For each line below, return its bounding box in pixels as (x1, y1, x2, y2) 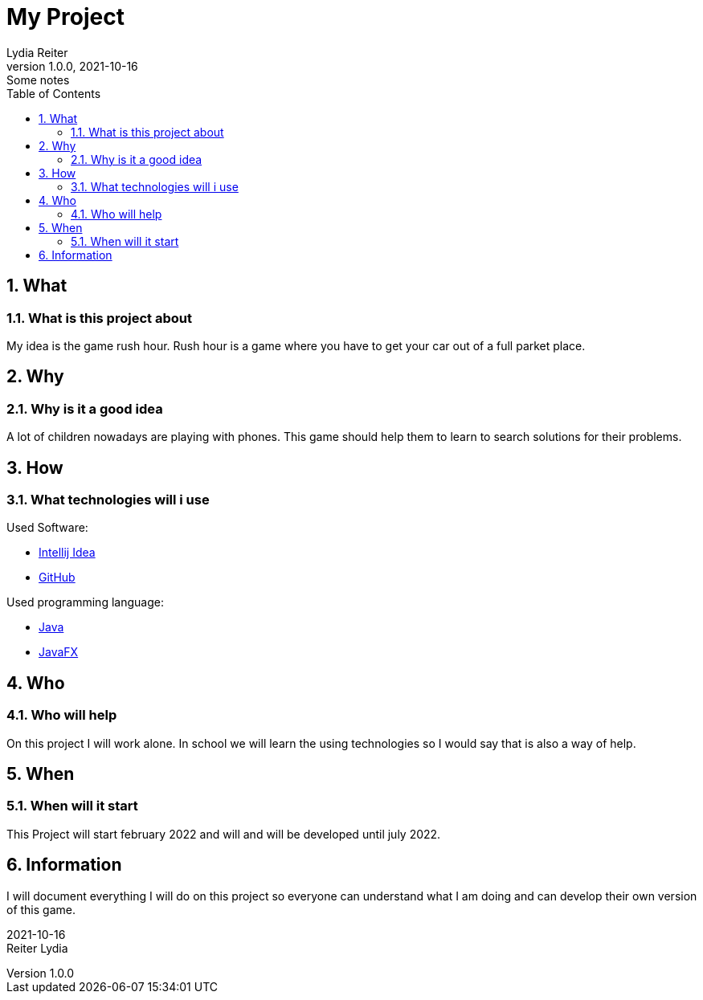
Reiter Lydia (6, 941, 68, 955)
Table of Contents (6, 86, 101, 100)
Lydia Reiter (6, 45, 68, 59)
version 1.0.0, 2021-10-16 (6, 59, 138, 73)
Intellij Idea (39, 545, 96, 560)
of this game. (6, 902, 76, 916)
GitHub (39, 570, 76, 585)
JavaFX (39, 645, 79, 659)
